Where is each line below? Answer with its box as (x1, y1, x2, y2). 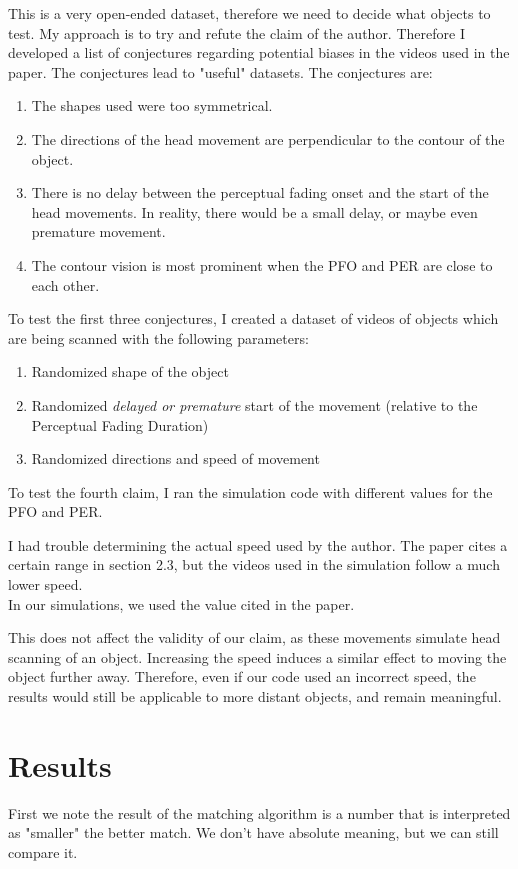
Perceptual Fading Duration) (31, 414, 209, 435)
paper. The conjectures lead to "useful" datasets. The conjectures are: (8, 61, 433, 82)
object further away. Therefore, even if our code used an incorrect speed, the (8, 666, 476, 687)
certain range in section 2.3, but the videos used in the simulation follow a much (8, 554, 500, 575)
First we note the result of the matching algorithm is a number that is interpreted (8, 802, 511, 823)
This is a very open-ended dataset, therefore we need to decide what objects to (8, 3, 491, 23)
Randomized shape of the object (31, 361, 229, 382)
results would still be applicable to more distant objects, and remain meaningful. (8, 686, 502, 707)
